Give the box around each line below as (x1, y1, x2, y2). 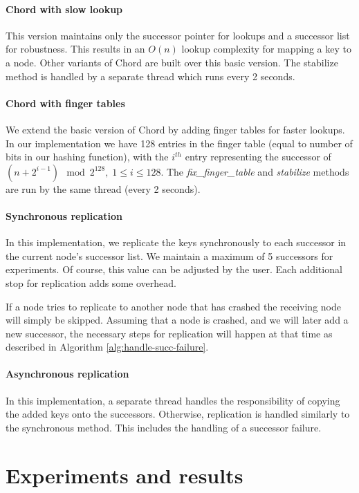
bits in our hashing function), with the (6, 149, 169, 164)
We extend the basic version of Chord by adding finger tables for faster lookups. (6, 122, 345, 136)
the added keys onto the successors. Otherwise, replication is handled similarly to (6, 407, 350, 421)
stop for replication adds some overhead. (6, 275, 176, 290)
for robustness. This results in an (6, 41, 145, 56)
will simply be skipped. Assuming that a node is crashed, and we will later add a (6, 313, 349, 327)
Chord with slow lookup (6, 1, 123, 16)
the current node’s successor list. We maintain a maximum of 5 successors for (6, 248, 333, 263)
